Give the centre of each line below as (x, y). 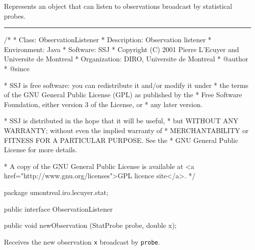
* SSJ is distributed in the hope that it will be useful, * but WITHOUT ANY (121, 121)
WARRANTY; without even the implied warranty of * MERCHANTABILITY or (126, 130)
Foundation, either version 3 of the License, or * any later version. (103, 104)
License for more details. (41, 150)
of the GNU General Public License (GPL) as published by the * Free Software (123, 95)
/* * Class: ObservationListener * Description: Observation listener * (108, 40)
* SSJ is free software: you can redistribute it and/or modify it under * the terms (126, 85)
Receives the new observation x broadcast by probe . (82, 241)
